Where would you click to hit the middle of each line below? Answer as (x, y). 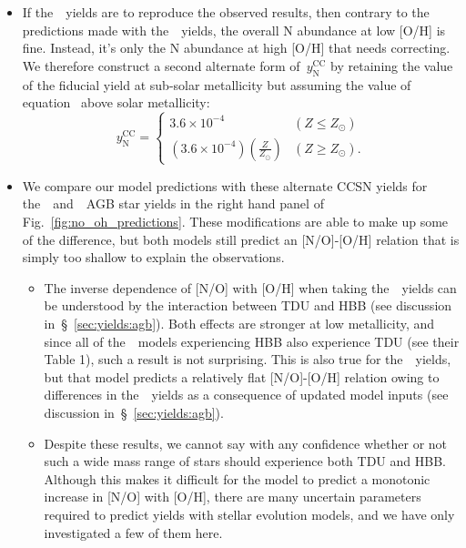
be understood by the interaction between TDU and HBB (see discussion (248, 305)
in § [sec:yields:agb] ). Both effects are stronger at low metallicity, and (239, 323)
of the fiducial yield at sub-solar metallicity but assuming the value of (217, 84)
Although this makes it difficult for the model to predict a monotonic (237, 478)
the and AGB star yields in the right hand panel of (173, 203)
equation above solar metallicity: (116, 102)
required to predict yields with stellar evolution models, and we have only (249, 514)
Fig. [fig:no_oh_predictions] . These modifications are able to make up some (235, 222)
